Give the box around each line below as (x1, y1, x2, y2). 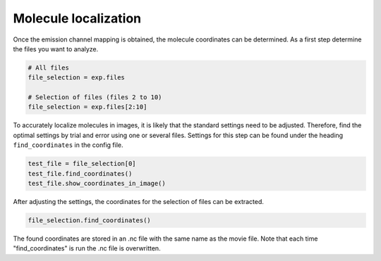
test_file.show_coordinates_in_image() (28, 179, 166, 188)
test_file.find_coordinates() (28, 170, 133, 177)
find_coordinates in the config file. (13, 141, 123, 149)
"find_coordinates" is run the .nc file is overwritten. (13, 244, 162, 253)
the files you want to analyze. (13, 44, 99, 53)
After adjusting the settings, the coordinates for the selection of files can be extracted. (13, 198, 265, 205)
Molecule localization (13, 11, 142, 26)
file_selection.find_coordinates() (28, 216, 151, 224)
